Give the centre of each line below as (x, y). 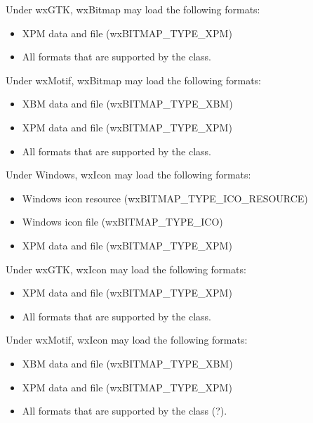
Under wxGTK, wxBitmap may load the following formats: (133, 9)
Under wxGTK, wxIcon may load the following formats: (126, 269)
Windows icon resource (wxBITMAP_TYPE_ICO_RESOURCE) (165, 198)
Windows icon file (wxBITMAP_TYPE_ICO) (122, 222)
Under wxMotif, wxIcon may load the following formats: (127, 340)
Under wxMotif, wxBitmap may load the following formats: (133, 80)
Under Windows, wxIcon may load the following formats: (128, 175)
